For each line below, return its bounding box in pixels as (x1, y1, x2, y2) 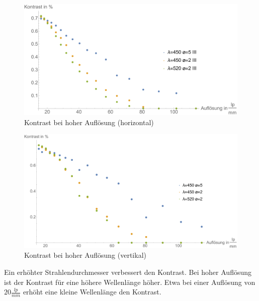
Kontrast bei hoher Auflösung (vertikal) (24, 250, 146, 260)
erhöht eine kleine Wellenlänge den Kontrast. (23, 286, 161, 297)
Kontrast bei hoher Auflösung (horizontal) (24, 117, 154, 127)
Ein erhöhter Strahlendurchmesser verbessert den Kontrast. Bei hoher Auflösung (4, 266, 251, 277)
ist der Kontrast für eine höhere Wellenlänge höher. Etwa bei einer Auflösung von (4, 276, 255, 287)
